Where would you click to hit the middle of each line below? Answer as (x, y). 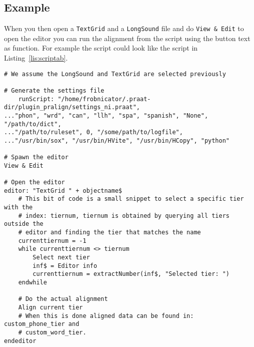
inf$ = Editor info (65, 266)
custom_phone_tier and (42, 324)
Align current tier (50, 308)
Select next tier (61, 258)
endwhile (32, 283)
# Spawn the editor (36, 157)
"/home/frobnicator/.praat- (104, 99)
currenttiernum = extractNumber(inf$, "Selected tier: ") (131, 274)
